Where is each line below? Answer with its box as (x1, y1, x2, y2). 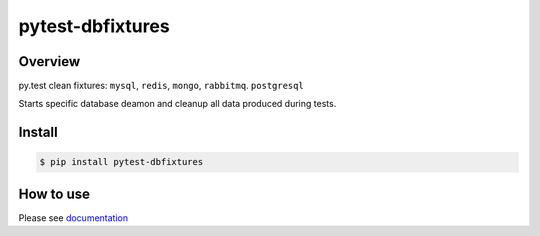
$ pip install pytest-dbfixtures (39, 156, 204, 168)
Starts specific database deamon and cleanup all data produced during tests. (18, 98, 337, 110)
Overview (18, 53, 81, 70)
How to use (18, 185, 90, 202)
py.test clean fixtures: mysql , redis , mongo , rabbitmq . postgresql (18, 80, 304, 92)
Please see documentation (18, 211, 129, 224)
